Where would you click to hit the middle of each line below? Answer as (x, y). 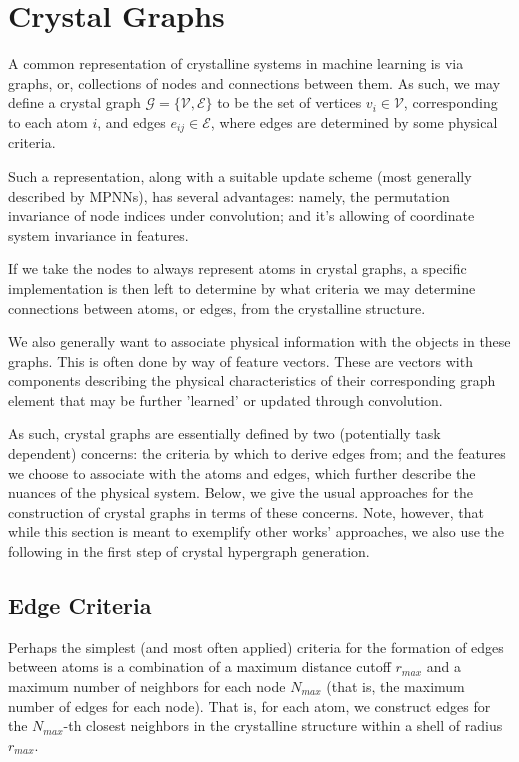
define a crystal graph (74, 102)
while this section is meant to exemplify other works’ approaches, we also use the (256, 531)
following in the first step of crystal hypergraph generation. (189, 551)
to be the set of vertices (289, 102)
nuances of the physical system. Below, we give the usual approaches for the (241, 492)
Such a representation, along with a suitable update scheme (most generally (240, 175)
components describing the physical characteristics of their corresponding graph (252, 380)
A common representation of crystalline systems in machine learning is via (236, 63)
